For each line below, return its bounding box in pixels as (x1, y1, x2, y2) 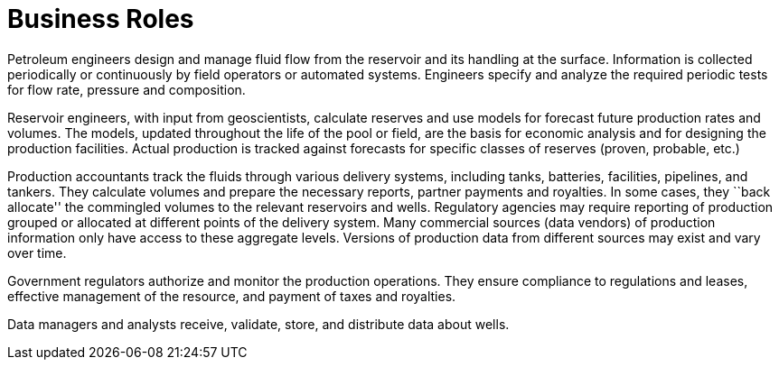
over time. (7, 244, 67, 261)
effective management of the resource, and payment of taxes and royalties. (7, 288, 456, 304)
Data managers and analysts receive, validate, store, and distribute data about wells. (7, 316, 510, 332)
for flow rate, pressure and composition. (7, 81, 246, 97)
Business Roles (7, 4, 194, 34)
